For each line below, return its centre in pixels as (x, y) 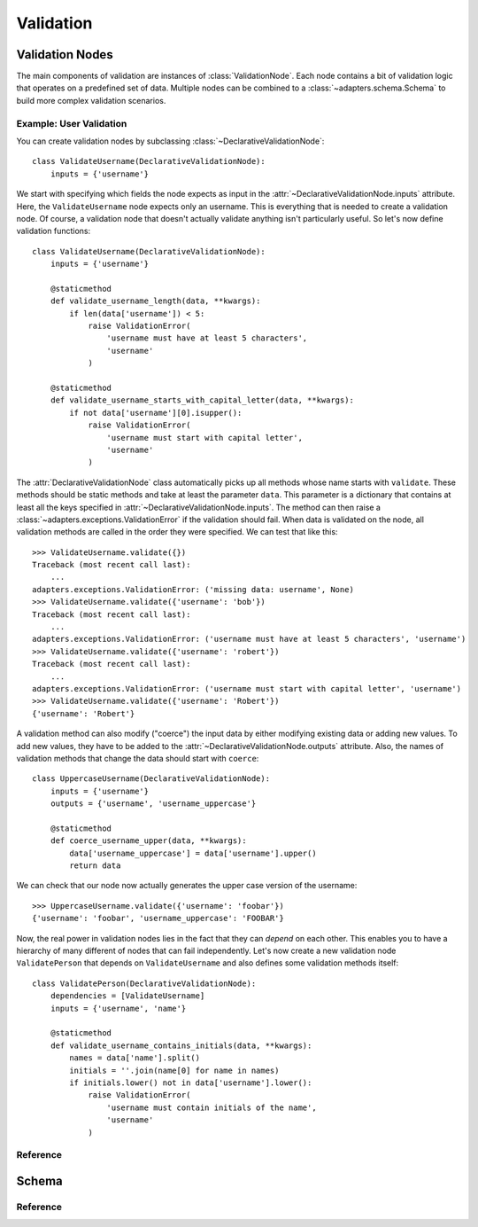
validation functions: (54, 231)
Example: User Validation (72, 123)
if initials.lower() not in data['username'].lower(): (191, 1082)
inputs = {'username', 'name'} (118, 1008)
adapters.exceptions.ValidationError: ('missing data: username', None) (193, 589)
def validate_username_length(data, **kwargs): (155, 301)
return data (95, 866)
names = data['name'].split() (135, 1058)
